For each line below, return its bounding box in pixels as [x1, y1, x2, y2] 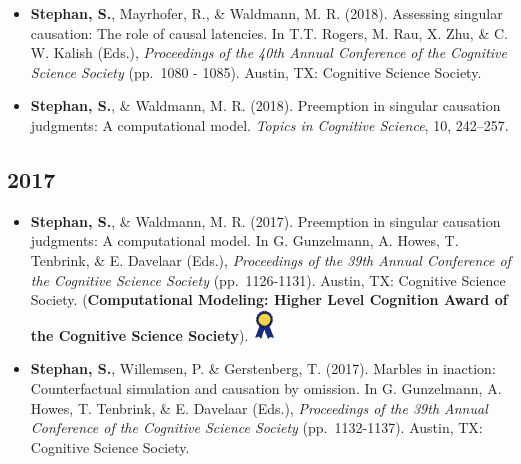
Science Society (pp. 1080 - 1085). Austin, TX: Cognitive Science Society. [30, 61, 482, 82]
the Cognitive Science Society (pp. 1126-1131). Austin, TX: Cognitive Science [30, 269, 506, 290]
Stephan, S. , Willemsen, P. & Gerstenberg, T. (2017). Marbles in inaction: [30, 358, 496, 379]
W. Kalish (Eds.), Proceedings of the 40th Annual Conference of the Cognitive [30, 42, 507, 63]
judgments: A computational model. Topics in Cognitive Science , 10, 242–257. [30, 114, 509, 135]
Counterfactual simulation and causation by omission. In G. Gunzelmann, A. [30, 377, 502, 398]
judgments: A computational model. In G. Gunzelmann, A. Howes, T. [30, 230, 459, 251]
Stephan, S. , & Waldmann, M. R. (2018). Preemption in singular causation [30, 95, 501, 116]
